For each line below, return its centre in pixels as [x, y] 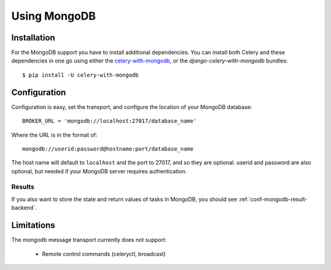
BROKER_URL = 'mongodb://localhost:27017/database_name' [110, 121]
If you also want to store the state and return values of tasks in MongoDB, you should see [124, 199]
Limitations [33, 226]
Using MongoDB [54, 16]
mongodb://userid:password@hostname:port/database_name [108, 149]
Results [23, 187]
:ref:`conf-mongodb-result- [273, 199]
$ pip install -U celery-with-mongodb [81, 75]
